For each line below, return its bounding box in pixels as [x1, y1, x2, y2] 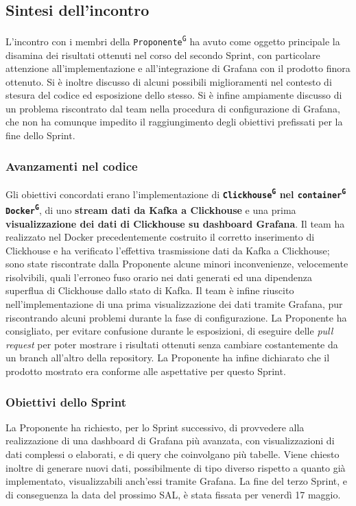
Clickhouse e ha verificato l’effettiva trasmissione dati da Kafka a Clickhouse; [5, 243, 330, 257]
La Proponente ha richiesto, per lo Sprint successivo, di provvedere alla [5, 420, 305, 434]
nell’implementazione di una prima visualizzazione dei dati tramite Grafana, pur [5, 297, 343, 311]
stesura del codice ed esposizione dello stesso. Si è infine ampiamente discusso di [5, 88, 342, 102]
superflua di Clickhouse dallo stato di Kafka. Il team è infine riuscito [5, 283, 294, 298]
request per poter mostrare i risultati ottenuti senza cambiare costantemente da [5, 337, 338, 351]
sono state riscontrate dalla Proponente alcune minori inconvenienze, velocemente [5, 256, 348, 271]
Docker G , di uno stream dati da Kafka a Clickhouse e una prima [5, 202, 296, 217]
